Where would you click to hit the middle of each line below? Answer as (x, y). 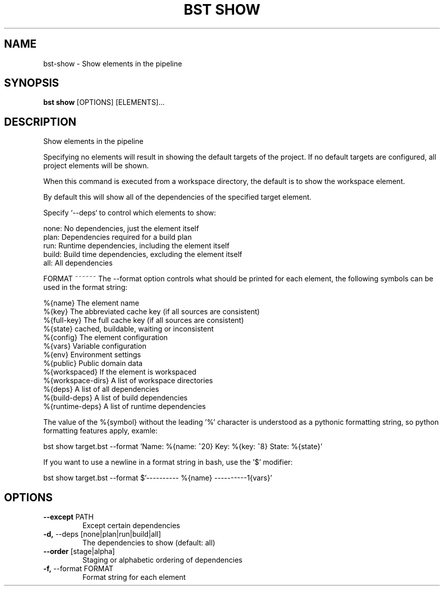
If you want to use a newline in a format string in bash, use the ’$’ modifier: (168, 462)
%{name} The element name (91, 303)
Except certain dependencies (131, 526)
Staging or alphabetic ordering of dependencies (162, 560)
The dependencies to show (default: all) (149, 543)
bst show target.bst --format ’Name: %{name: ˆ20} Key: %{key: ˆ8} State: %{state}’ (183, 447)
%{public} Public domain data (93, 363)
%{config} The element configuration (105, 338)
